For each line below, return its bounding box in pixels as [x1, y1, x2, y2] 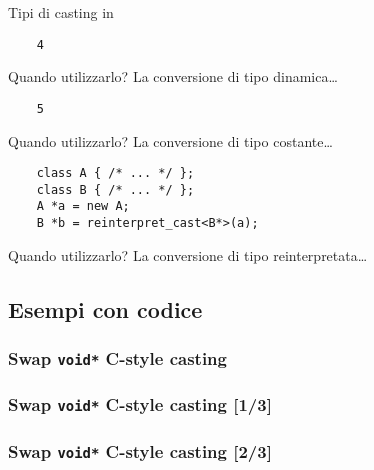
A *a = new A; [36, 199, 130, 214]
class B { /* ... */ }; [36, 182, 195, 197]
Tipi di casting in [8, 2, 114, 22]
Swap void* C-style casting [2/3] [8, 438, 272, 463]
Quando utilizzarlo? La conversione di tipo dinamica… [8, 66, 338, 87]
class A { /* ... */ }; [36, 166, 195, 181]
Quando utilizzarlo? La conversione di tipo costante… [8, 130, 333, 151]
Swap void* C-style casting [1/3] [8, 392, 272, 417]
